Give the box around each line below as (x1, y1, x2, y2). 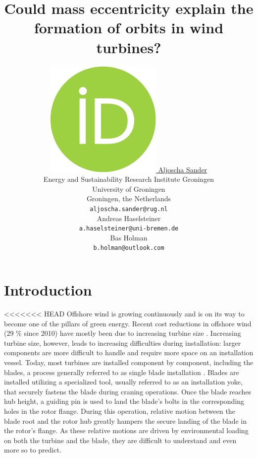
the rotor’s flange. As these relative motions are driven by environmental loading (4, 425, 249, 436)
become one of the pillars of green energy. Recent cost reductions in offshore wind (4, 318, 252, 328)
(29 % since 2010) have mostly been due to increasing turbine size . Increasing (4, 328, 241, 338)
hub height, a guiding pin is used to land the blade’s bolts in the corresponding (4, 396, 245, 406)
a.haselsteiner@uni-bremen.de (79, 225, 179, 232)
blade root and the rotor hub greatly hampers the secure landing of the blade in (4, 415, 247, 426)
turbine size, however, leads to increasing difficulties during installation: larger (4, 337, 241, 348)
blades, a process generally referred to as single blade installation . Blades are (4, 367, 239, 377)
